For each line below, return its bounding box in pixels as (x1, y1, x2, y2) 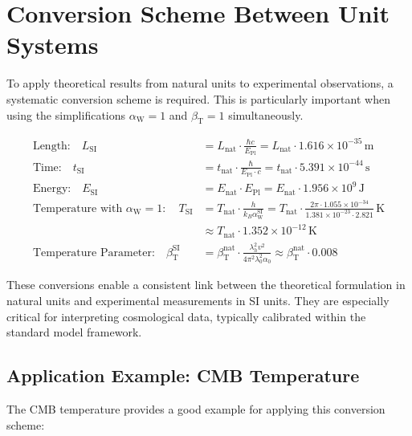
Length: (32, 140, 71, 152)
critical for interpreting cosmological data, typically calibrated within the (6, 308, 366, 324)
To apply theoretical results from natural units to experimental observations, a (6, 75, 394, 92)
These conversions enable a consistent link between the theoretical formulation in (6, 276, 406, 293)
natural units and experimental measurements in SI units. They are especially (6, 292, 390, 309)
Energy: (32, 183, 71, 195)
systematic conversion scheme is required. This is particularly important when (6, 90, 390, 107)
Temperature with (32, 202, 123, 214)
